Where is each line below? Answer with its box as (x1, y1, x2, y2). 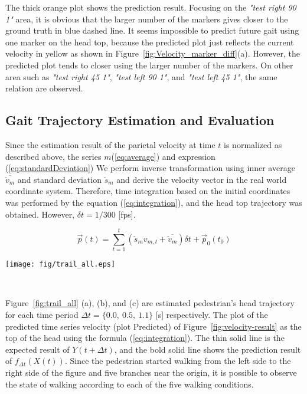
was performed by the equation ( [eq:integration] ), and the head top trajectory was (5, 196, 302, 208)
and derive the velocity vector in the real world (116, 173, 287, 185)
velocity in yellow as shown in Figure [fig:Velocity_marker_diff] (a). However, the (5, 47, 301, 60)
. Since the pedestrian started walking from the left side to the (64, 354, 291, 367)
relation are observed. (5, 82, 83, 94)
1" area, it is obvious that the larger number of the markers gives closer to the (5, 12, 288, 25)
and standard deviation (17, 173, 102, 185)
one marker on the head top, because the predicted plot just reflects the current (5, 35, 294, 48)
